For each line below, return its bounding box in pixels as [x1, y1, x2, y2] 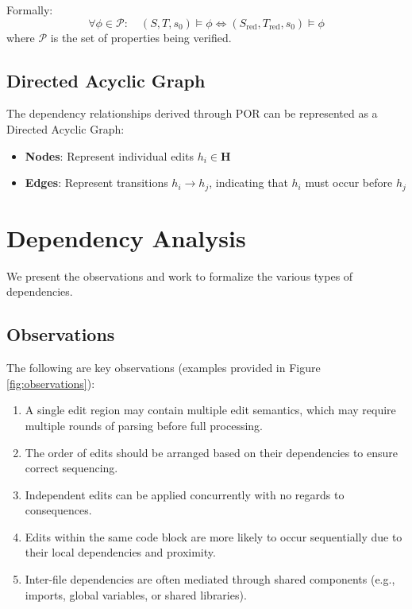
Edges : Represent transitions [25, 174, 168, 191]
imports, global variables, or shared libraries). [25, 586, 247, 603]
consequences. [25, 502, 92, 518]
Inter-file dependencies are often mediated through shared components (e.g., [25, 571, 395, 588]
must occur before [305, 174, 393, 191]
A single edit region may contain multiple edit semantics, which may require [25, 401, 396, 418]
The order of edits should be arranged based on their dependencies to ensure [25, 444, 399, 460]
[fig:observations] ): [6, 374, 95, 391]
